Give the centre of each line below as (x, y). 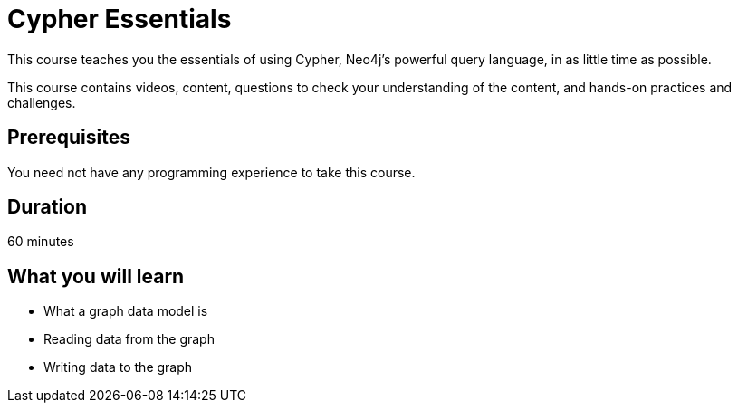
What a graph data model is (126, 311)
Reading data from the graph (129, 339)
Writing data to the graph (118, 367)
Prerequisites (69, 138)
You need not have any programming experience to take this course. (211, 172)
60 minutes (41, 242)
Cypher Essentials (120, 19)
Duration (48, 207)
